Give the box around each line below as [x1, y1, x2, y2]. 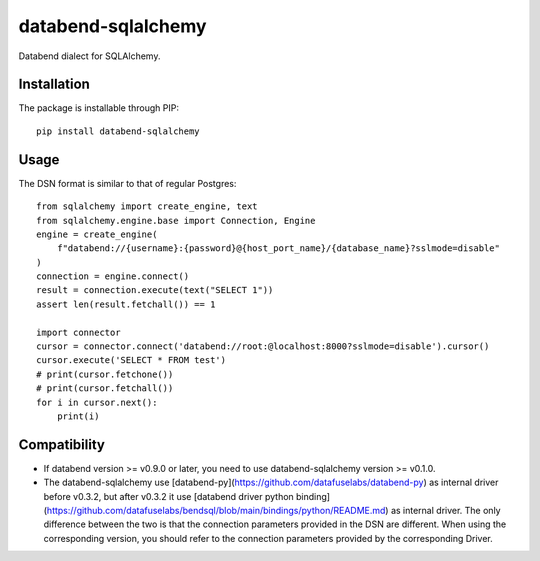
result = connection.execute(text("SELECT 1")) [36, 285, 274, 296]
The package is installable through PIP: [18, 102, 180, 114]
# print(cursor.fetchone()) [36, 368, 174, 380]
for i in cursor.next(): [36, 396, 158, 408]
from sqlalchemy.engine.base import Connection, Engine [36, 215, 316, 226]
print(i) [56, 411, 100, 422]
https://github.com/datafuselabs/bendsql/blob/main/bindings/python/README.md [46, 505, 386, 517]
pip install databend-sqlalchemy [36, 125, 200, 137]
